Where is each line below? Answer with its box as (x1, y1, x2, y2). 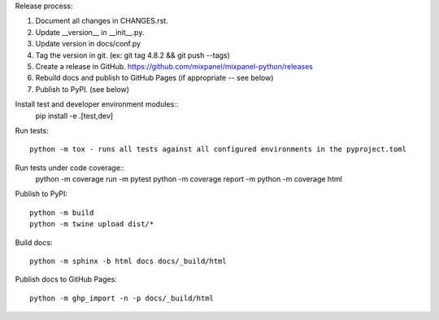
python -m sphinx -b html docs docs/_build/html (29, 256, 227, 266)
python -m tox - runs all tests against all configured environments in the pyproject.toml (29, 145, 406, 154)
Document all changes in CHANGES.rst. (35, 16, 168, 26)
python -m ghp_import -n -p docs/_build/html (29, 293, 215, 303)
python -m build (29, 208, 94, 217)
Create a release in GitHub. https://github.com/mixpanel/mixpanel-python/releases (35, 61, 313, 71)
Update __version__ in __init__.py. (35, 27, 145, 37)
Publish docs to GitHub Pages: (15, 274, 117, 284)
